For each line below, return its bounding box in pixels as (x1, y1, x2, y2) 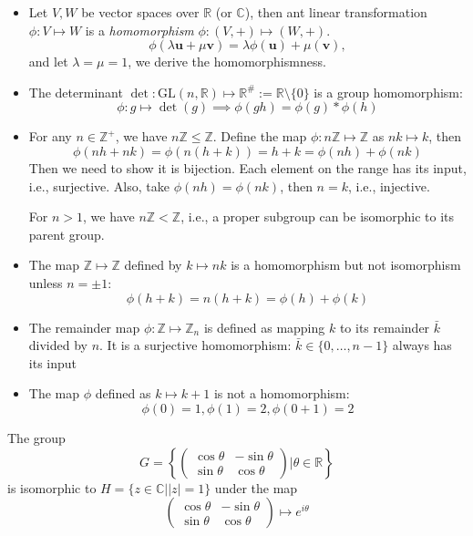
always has (392, 335, 452, 355)
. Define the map (212, 127, 307, 146)
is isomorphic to (7, 478, 97, 497)
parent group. (28, 224, 105, 243)
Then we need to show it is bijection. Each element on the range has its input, (28, 158, 467, 177)
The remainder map (28, 317, 140, 336)
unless (28, 273, 63, 292)
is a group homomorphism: (314, 82, 463, 101)
